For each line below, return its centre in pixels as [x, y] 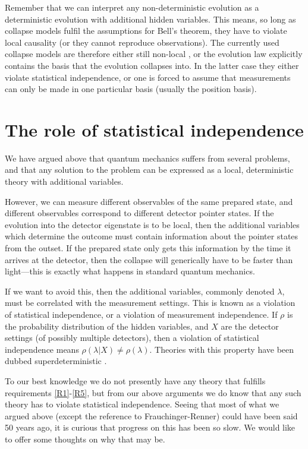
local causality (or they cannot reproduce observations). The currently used [142, 42]
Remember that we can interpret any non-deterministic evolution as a [132, 7]
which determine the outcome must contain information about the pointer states [152, 236]
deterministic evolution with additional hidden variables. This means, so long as [150, 19]
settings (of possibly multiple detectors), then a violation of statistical [132, 338]
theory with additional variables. [64, 181]
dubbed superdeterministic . [56, 361]
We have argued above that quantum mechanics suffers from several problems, [147, 158]
